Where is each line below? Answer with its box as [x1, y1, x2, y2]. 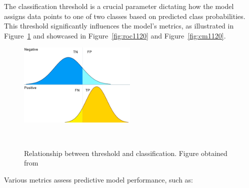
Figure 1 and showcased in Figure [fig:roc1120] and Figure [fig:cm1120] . [4, 30, 226, 40]
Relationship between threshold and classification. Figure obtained [24, 147, 227, 158]
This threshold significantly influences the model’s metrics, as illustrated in [4, 20, 234, 31]
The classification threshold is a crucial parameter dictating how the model [4, 1, 234, 11]
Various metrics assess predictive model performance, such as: [4, 174, 193, 185]
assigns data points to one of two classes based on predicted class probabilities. [4, 10, 245, 21]
